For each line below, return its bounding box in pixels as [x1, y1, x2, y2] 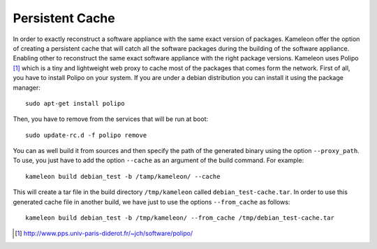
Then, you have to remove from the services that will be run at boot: [13, 115, 209, 123]
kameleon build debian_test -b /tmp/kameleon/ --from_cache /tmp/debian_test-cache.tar [25, 214, 335, 222]
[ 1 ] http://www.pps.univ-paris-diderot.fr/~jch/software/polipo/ [15, 230, 193, 238]
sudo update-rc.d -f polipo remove [25, 131, 147, 139]
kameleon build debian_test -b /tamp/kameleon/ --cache [25, 172, 221, 180]
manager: [13, 83, 41, 92]
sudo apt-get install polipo [25, 99, 125, 107]
